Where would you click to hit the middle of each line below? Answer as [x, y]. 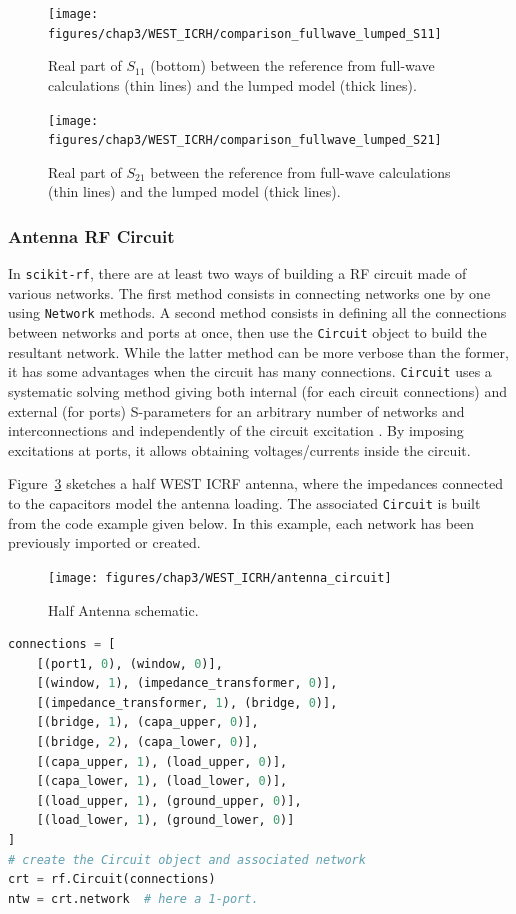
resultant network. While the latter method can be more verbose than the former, [258, 351]
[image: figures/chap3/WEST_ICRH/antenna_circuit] [220, 577]
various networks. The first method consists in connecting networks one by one [249, 292]
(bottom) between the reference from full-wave [292, 65]
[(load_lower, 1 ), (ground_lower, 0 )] [165, 820]
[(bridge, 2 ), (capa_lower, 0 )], [147, 742]
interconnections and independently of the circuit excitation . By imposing [236, 430]
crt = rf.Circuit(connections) [112, 879]
